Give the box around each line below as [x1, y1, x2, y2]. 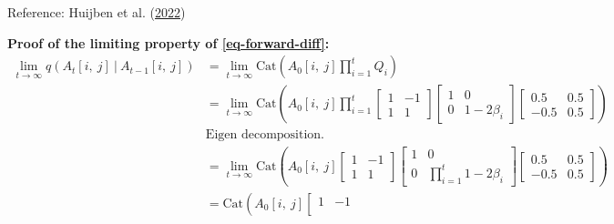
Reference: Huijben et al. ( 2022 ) [7, 3, 186, 21]
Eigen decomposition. [205, 128, 325, 142]
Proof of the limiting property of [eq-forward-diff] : [7, 33, 330, 52]
